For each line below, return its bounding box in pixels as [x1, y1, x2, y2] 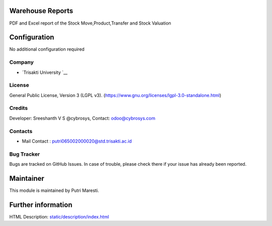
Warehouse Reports [9, 7, 74, 15]
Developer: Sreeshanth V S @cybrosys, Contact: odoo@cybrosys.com [9, 115, 156, 121]
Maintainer [9, 174, 45, 183]
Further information [9, 200, 73, 209]
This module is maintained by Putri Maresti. [9, 187, 99, 193]
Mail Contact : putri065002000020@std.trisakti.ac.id [22, 138, 132, 144]
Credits [9, 104, 28, 111]
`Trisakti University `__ [22, 69, 68, 75]
